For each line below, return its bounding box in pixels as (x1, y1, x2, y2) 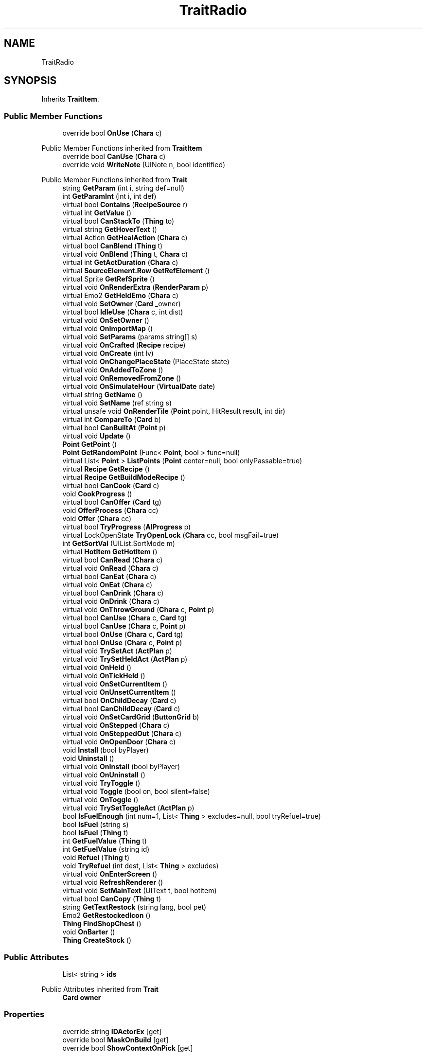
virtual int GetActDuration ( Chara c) (62, 258, 178, 267)
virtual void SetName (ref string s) (62, 399, 172, 407)
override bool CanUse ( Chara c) (62, 152, 166, 161)
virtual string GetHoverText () (62, 225, 157, 234)
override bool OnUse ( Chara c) (62, 129, 162, 138)
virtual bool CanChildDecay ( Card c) (62, 704, 180, 713)
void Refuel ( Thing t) (62, 853, 130, 862)
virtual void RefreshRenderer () (62, 878, 163, 887)
